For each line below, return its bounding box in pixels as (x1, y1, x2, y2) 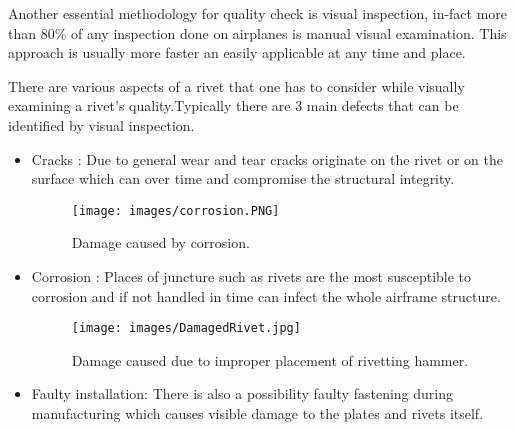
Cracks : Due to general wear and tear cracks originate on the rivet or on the (31, 148, 503, 169)
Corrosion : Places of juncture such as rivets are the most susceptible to (31, 266, 472, 286)
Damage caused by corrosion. (71, 232, 250, 253)
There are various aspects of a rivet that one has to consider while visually (8, 75, 465, 96)
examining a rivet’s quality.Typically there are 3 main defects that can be (8, 95, 459, 116)
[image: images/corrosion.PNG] (71, 203, 280, 218)
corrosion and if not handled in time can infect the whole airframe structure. (31, 285, 501, 306)
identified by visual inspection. (8, 114, 195, 135)
